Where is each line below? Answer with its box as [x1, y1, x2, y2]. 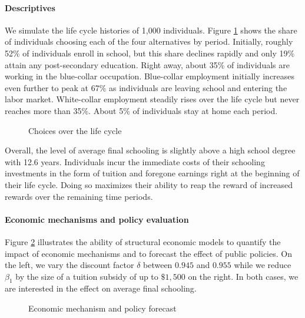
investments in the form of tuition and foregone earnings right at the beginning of [5, 167, 300, 179]
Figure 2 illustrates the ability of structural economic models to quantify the [5, 235, 281, 247]
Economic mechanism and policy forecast [28, 302, 177, 314]
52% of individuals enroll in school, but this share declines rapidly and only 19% [5, 46, 295, 59]
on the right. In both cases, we [188, 270, 299, 282]
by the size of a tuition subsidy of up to [15, 270, 158, 282]
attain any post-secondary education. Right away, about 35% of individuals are [5, 58, 290, 71]
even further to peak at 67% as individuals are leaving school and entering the [5, 81, 287, 93]
